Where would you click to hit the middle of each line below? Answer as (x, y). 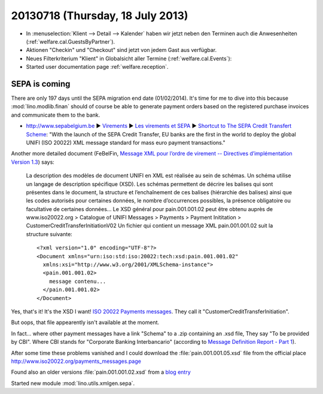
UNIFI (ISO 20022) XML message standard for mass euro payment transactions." (126, 142)
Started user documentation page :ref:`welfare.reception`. (97, 67)
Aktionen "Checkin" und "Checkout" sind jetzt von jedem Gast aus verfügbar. (121, 50)
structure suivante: (49, 234)
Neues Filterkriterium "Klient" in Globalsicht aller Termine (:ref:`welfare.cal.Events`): (129, 58)
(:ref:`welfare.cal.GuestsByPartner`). (71, 41)
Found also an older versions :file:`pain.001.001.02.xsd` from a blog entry (101, 372)
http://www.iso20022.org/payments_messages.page (76, 361)
